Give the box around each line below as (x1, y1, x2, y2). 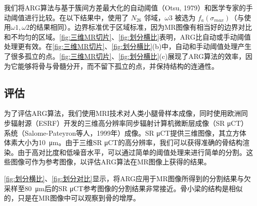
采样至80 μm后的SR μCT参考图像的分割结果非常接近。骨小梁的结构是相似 (4, 183, 243, 193)
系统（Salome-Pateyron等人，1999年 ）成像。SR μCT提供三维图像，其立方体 (4, 127, 247, 138)
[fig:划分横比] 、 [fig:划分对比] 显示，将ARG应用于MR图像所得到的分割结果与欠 (4, 173, 251, 183)
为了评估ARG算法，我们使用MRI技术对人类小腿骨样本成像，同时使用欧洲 (4, 108, 241, 118)
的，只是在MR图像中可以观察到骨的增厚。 (4, 193, 140, 203)
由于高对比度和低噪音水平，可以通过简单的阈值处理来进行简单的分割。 (17, 147, 246, 157)
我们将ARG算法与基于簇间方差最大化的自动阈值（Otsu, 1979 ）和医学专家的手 (4, 2, 253, 12)
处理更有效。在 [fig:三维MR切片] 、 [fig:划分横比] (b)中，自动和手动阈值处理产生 (4, 41, 252, 51)
